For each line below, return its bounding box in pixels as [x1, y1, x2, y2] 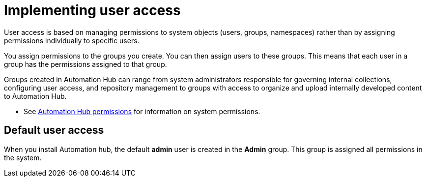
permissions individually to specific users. [4, 36, 140, 45]
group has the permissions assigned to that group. [4, 60, 167, 68]
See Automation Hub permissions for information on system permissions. [24, 107, 260, 116]
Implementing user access [4, 2, 181, 19]
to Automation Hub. [4, 91, 67, 100]
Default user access [4, 124, 104, 137]
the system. [4, 153, 42, 162]
